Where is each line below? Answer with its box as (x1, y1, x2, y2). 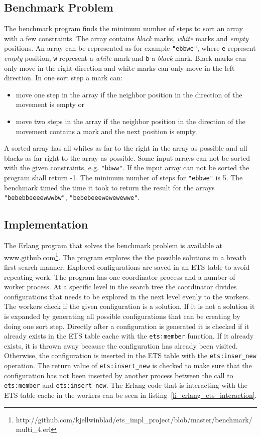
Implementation (4, 216, 88, 232)
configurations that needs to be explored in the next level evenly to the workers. (4, 291, 250, 301)
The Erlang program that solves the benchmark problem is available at (4, 240, 223, 251)
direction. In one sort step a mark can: (4, 72, 122, 83)
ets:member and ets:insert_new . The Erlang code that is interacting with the (4, 380, 247, 390)
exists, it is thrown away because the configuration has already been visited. (4, 340, 238, 351)
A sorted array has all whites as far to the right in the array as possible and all (4, 143, 247, 153)
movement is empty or (16, 99, 84, 110)
